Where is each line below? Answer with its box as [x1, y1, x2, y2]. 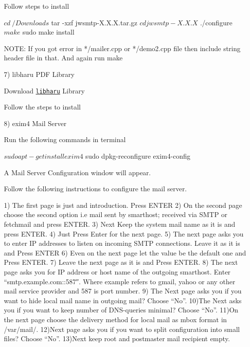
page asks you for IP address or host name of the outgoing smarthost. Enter [4, 266, 231, 276]
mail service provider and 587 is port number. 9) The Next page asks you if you [4, 286, 242, 296]
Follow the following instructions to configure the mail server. [4, 183, 187, 194]
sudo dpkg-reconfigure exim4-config [85, 151, 191, 161]
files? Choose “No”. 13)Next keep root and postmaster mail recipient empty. [4, 333, 230, 344]
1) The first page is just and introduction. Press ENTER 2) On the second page [4, 200, 242, 210]
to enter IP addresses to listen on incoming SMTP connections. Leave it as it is [4, 238, 240, 248]
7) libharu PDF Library [4, 69, 75, 79]
